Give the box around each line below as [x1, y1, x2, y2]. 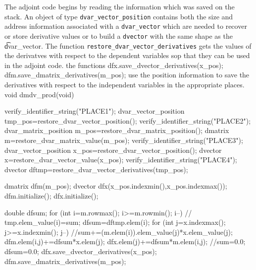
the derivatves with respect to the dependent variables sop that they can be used [4, 50, 250, 61]
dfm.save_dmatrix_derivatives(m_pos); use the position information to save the [4, 69, 250, 80]
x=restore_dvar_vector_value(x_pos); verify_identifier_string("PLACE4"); [4, 154, 237, 165]
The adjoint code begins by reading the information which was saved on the [4, 1, 235, 11]
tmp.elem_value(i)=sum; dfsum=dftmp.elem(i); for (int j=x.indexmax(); [4, 217, 226, 227]
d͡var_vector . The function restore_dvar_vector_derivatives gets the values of [4, 40, 252, 51]
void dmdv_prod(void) [4, 89, 74, 99]
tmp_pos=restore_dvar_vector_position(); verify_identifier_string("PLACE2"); [4, 115, 251, 126]
